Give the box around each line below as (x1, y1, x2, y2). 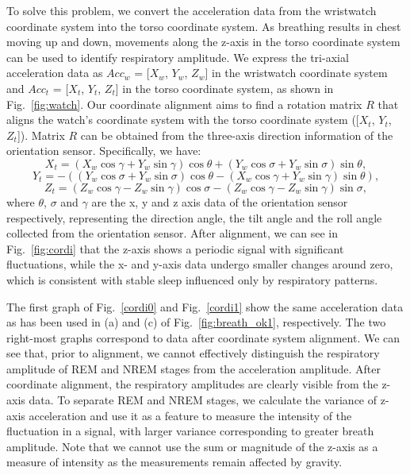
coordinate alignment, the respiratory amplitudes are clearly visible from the (6, 376, 378, 392)
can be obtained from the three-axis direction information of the (80, 126, 393, 143)
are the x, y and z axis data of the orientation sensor (91, 193, 348, 210)
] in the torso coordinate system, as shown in (115, 79, 334, 96)
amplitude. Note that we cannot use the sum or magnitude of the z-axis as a (6, 438, 378, 454)
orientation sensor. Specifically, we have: (6, 142, 201, 159)
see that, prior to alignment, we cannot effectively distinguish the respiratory (6, 345, 380, 361)
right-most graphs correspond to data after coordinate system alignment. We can (6, 329, 400, 346)
